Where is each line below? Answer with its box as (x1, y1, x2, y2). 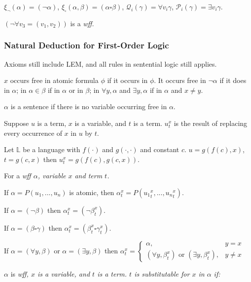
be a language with (23, 144, 80, 155)
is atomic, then (69, 187, 114, 197)
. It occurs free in (154, 75, 206, 85)
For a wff (4, 170, 31, 181)
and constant (140, 144, 179, 155)
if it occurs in (107, 75, 148, 85)
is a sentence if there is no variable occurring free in (10, 101, 167, 112)
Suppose (4, 118, 29, 128)
